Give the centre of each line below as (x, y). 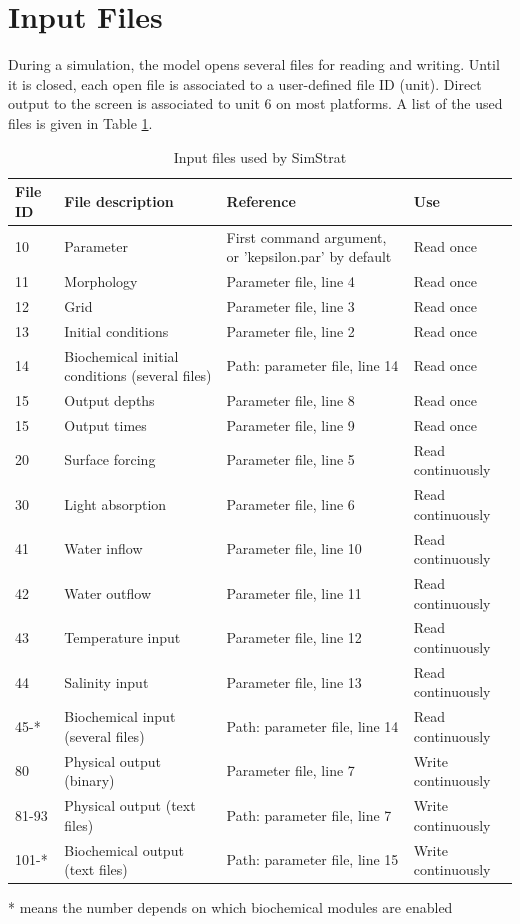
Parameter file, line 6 (290, 503)
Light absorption (115, 503)
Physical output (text (130, 805)
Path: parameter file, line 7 (309, 814)
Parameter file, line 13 (294, 681)
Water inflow (103, 548)
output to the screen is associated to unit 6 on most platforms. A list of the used (255, 103)
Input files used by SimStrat (260, 156)
